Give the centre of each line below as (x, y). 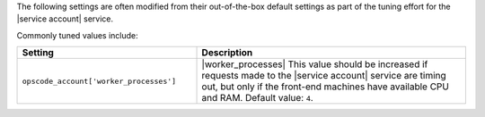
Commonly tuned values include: (77, 35)
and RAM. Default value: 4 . (257, 98)
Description (227, 53)
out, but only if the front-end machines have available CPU (325, 87)
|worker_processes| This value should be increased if (315, 64)
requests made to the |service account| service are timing (324, 76)
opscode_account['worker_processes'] (99, 81)
